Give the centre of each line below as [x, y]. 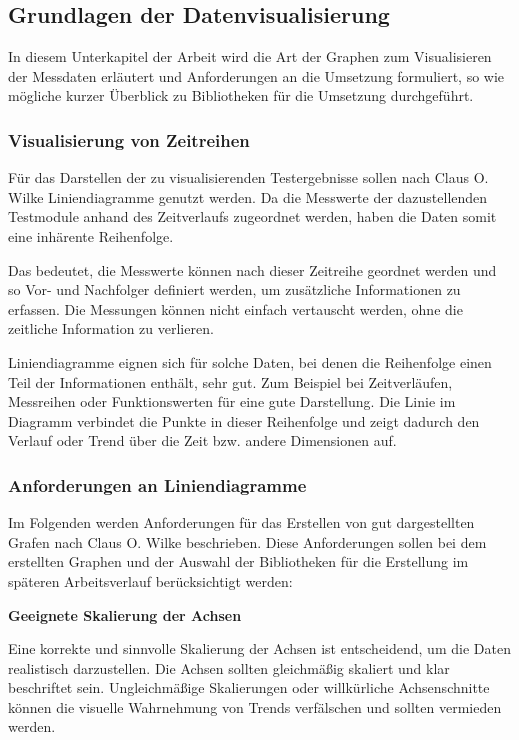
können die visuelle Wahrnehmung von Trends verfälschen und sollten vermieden [255, 706]
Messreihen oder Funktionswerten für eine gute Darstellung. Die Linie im [232, 401]
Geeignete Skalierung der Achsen [125, 614]
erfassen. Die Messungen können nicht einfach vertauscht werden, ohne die [235, 308]
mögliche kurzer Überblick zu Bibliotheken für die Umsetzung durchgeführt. [241, 95]
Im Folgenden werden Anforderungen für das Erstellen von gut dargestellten [241, 522]
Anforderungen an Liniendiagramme [157, 484]
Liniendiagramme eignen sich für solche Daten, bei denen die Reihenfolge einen [250, 361]
